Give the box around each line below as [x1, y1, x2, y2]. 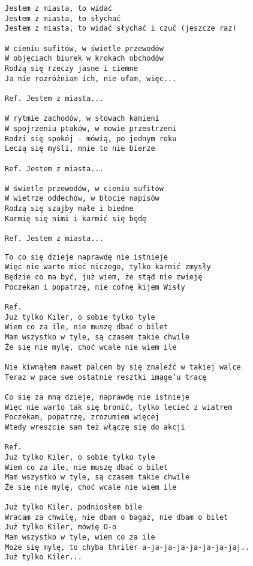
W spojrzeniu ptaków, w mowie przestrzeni [5, 124, 177, 133]
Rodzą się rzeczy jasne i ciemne [5, 64, 138, 73]
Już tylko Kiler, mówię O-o [5, 523, 117, 532]
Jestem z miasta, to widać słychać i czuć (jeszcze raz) [5, 24, 237, 33]
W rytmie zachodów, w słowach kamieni [5, 114, 159, 123]
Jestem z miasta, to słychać [5, 14, 121, 23]
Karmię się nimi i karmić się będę [5, 214, 147, 223]
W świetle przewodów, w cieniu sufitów [5, 184, 164, 193]
